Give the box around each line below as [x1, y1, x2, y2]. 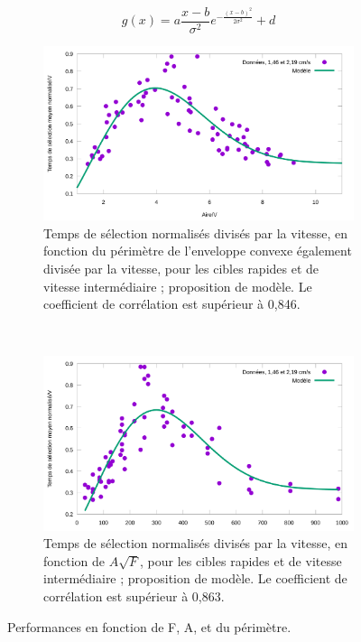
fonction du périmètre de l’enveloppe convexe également [43, 241, 352, 260]
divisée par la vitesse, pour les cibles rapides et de [43, 259, 319, 277]
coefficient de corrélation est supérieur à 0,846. [43, 294, 301, 313]
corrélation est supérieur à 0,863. [43, 586, 225, 605]
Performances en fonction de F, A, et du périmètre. [7, 617, 292, 636]
